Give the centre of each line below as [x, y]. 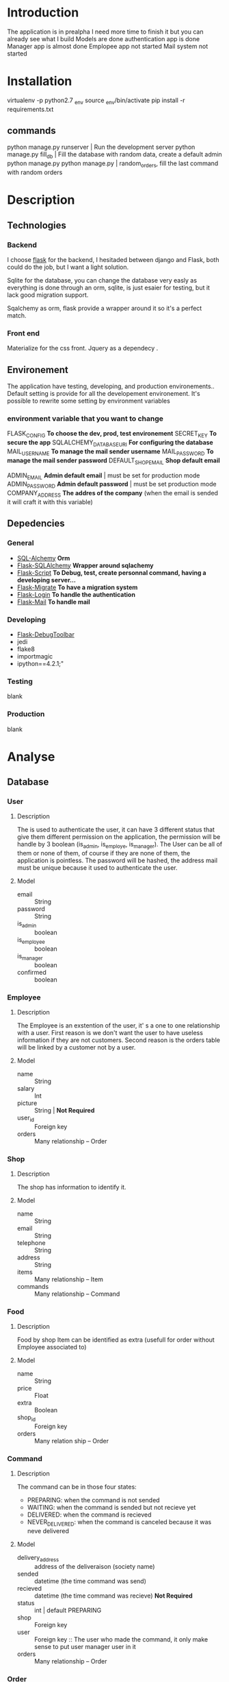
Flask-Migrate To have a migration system [77, 587]
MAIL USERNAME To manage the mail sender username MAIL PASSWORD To [110, 452]
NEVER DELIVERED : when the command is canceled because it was [119, 1523]
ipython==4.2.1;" [40, 663]
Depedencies [36, 524]
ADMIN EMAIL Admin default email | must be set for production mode [104, 476]
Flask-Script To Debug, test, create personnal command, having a [111, 572]
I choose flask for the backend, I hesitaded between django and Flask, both [113, 259]
